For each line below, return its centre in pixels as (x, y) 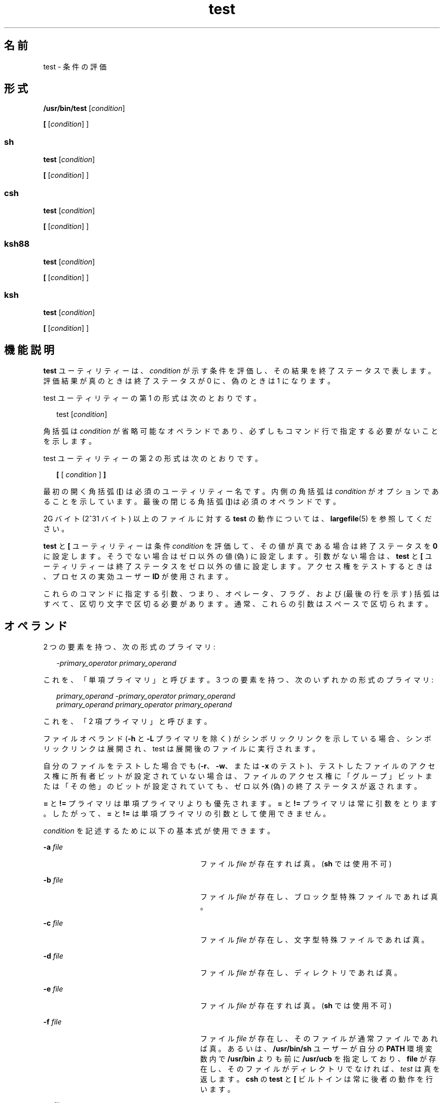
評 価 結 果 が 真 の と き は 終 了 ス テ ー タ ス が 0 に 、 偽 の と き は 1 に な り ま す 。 (189, 381)
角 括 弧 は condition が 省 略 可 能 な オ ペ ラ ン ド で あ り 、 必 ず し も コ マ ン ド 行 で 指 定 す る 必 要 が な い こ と (241, 431)
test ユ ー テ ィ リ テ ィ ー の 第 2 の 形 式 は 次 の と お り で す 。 (153, 459)
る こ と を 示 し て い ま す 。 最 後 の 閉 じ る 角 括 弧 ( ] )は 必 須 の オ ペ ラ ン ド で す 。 (192, 502)
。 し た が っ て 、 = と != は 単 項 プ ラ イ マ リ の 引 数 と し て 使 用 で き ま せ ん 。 (187, 814)
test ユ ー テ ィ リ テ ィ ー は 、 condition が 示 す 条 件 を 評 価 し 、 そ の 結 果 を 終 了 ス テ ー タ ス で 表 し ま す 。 (239, 371)
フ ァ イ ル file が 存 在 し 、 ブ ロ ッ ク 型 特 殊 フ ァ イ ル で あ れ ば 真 (319, 897)
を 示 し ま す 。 (70, 441)
